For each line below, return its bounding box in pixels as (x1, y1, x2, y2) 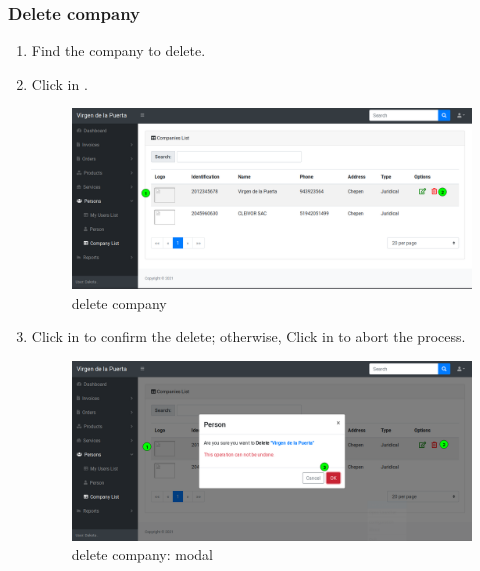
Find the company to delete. (31, 40, 206, 61)
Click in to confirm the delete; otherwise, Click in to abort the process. (31, 326, 466, 347)
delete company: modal (71, 544, 213, 565)
